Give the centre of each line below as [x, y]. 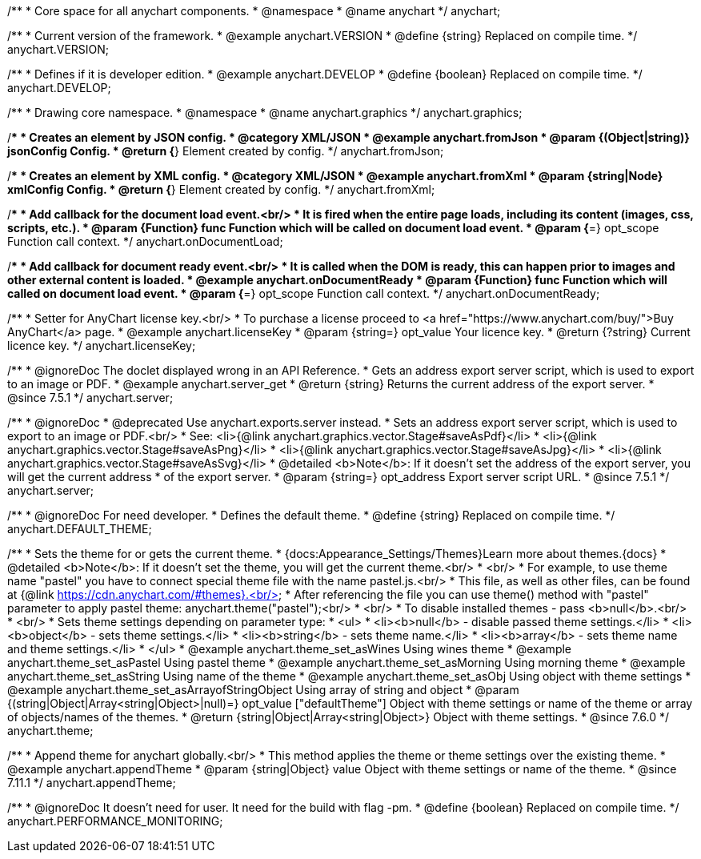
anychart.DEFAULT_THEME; [80, 529]
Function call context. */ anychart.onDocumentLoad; [145, 241]
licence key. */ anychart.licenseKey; [102, 345]
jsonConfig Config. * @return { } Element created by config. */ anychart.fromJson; [226, 151]
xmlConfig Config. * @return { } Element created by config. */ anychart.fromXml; [221, 189]
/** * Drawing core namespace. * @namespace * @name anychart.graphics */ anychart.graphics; [265, 112]
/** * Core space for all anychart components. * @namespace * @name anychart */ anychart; [254, 11]
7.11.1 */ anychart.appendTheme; [92, 783]
